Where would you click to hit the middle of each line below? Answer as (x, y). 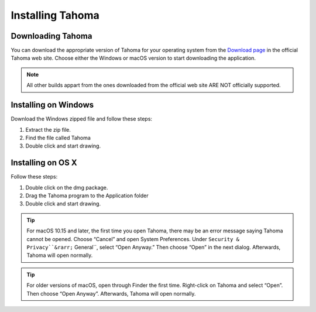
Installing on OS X (44, 163)
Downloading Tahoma (51, 36)
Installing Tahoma (55, 15)
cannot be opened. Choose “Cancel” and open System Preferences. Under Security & (133, 239)
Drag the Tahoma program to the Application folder (87, 196)
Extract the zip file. (48, 129)
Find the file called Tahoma (58, 138)
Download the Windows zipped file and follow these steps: (81, 119)
